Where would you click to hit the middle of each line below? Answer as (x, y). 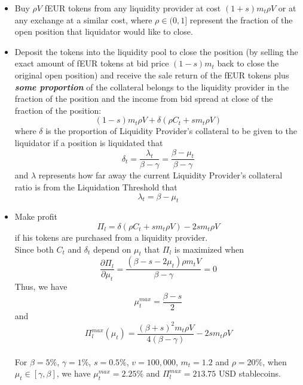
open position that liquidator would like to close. (104, 31)
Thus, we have (41, 287)
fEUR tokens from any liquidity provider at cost (133, 8)
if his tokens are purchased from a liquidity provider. (111, 237)
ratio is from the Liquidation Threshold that (96, 187)
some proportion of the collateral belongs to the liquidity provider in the (152, 87)
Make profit (36, 216)
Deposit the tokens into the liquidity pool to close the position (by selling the (156, 51)
